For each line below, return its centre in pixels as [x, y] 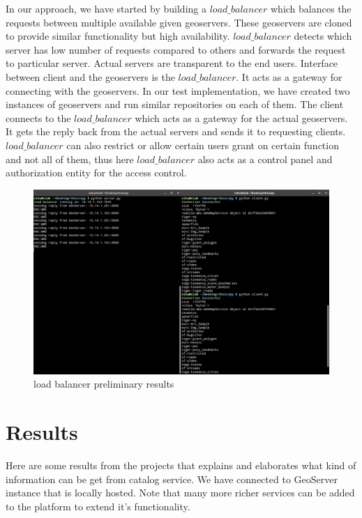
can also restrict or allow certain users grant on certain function [203, 145]
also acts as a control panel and [265, 159]
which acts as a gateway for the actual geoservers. [241, 117]
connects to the [38, 117]
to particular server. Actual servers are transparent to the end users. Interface [172, 63]
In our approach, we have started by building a [106, 8]
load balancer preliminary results [104, 384]
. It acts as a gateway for [289, 76]
